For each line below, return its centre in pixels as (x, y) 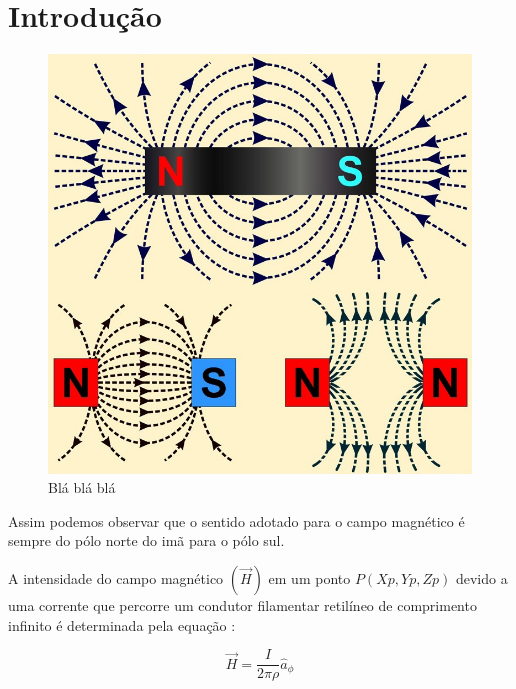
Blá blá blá (82, 487)
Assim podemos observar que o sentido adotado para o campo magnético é (236, 520)
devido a (481, 578)
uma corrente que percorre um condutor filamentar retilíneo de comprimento (242, 605)
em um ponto (309, 578)
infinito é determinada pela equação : (122, 624)
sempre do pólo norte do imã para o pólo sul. (146, 540)
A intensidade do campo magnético (116, 578)
